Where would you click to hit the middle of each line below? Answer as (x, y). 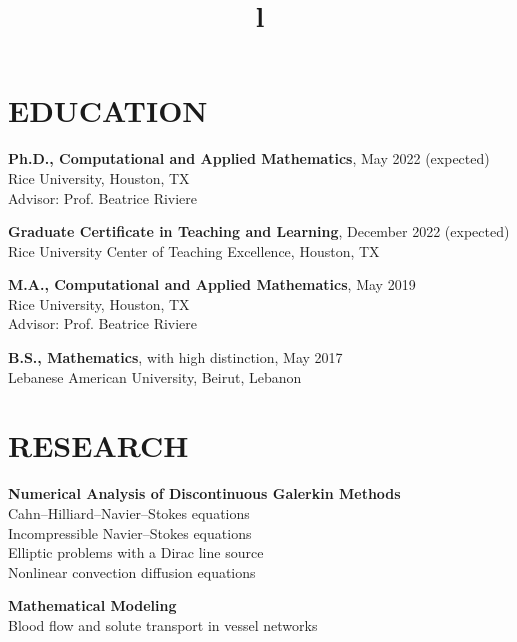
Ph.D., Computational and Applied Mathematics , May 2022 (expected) (249, 158)
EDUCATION (108, 110)
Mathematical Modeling (92, 605)
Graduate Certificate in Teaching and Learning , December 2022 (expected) (259, 231)
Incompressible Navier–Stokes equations (130, 532)
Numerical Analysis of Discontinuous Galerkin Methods (204, 493)
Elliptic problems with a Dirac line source (136, 552)
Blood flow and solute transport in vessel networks (163, 624)
